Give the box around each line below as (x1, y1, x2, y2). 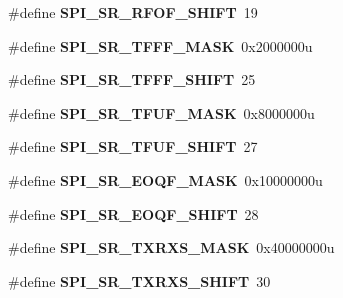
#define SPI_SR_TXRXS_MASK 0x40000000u (8, 237, 335, 258)
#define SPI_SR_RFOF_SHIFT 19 (8, 2, 258, 22)
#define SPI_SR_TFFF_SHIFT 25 (8, 69, 256, 90)
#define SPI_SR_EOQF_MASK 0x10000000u (8, 169, 323, 190)
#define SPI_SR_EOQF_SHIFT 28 (8, 203, 259, 224)
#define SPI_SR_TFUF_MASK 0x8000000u (8, 102, 315, 123)
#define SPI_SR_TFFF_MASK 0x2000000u (8, 35, 313, 56)
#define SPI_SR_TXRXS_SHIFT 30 (8, 270, 271, 291)
